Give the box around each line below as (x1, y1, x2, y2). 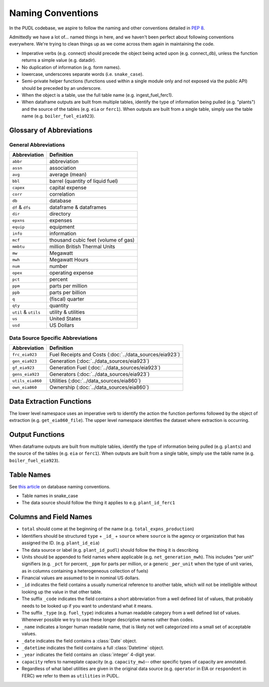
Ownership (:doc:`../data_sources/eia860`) (49, 384, 149, 391)
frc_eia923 (12, 352, 37, 357)
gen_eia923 (12, 358, 37, 364)
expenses (49, 217, 72, 224)
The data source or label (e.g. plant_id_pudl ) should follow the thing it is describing (21, 547, 199, 553)
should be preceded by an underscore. (21, 85, 102, 91)
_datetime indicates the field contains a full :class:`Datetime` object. (21, 645, 164, 651)
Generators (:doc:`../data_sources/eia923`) (49, 371, 150, 378)
